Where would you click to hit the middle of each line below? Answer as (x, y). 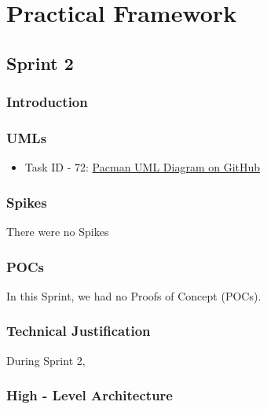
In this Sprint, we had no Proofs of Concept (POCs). (134, 295)
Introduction (47, 102)
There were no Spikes (58, 232)
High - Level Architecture (90, 395)
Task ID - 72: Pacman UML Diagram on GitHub (143, 167)
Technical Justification (79, 331)
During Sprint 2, (46, 360)
